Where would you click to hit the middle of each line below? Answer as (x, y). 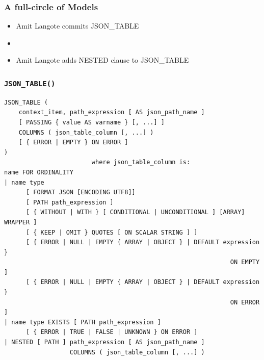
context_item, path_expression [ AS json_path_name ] (112, 112)
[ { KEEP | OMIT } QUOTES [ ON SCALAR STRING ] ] (112, 232)
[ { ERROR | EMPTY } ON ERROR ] (73, 143)
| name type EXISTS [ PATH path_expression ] (83, 322)
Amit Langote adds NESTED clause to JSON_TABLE (102, 60)
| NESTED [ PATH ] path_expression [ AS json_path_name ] (104, 342)
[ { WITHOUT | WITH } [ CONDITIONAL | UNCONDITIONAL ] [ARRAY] (135, 212)
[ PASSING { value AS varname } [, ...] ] (91, 122)
